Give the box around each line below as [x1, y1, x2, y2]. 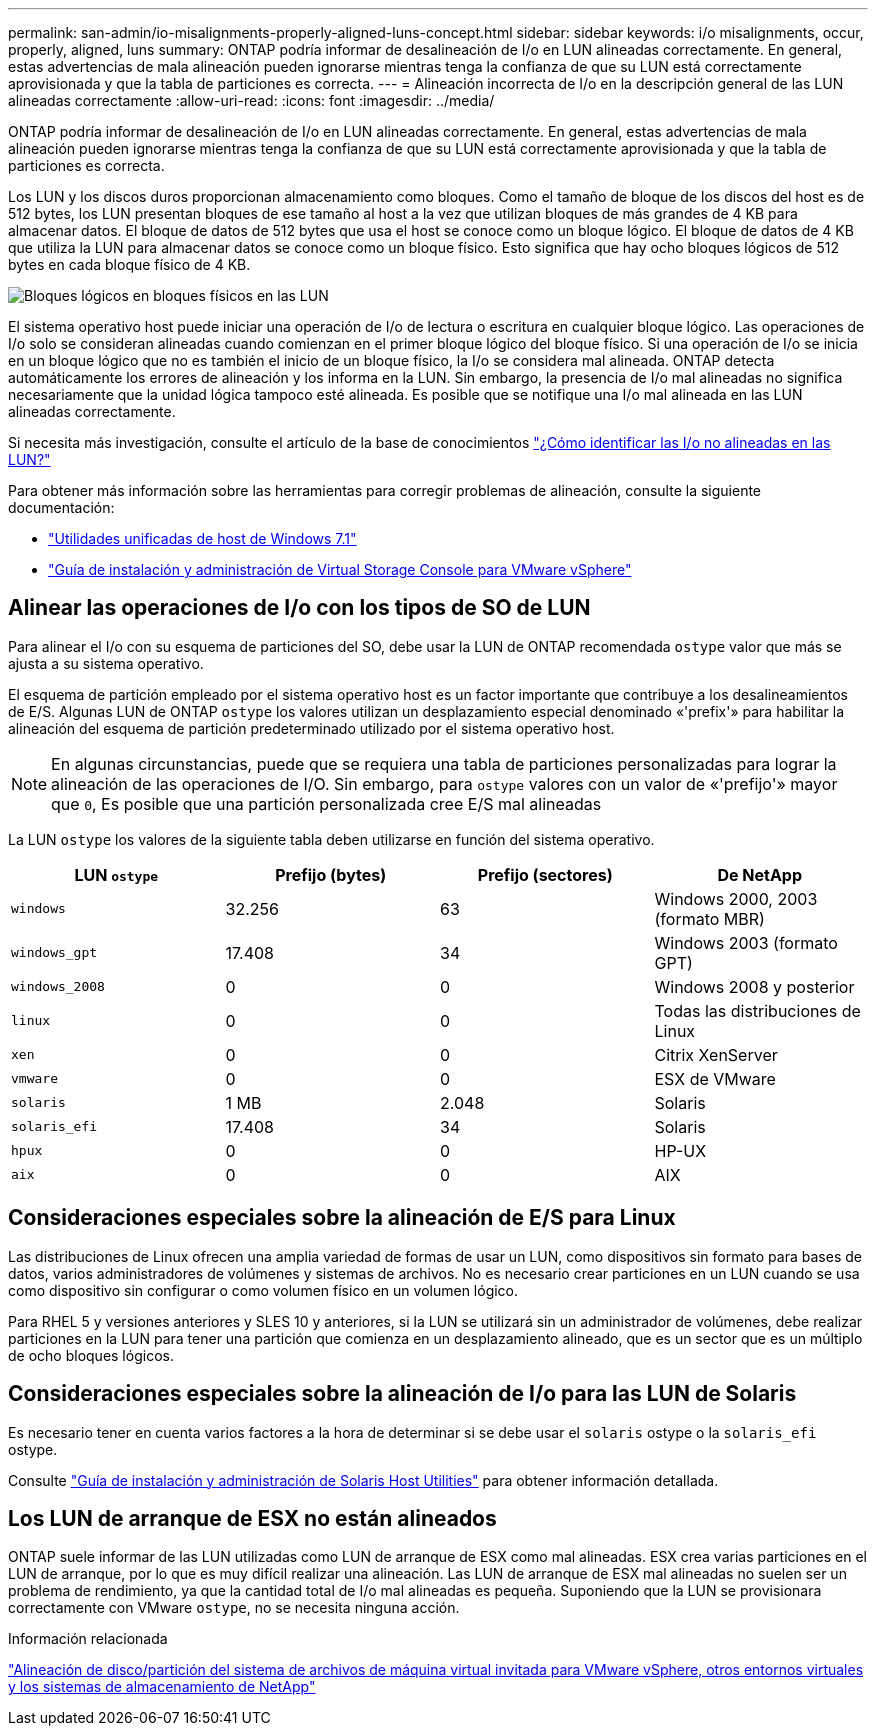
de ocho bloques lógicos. [8, 1346, 174, 1364]
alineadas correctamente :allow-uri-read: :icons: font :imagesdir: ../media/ [8, 92, 495, 109]
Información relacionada [8, 1630, 168, 1648]
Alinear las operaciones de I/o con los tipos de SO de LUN [8, 595, 591, 621]
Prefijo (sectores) [477, 864, 613, 885]
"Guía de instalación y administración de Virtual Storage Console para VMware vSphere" [48, 561, 632, 578]
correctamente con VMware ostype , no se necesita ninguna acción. [8, 1599, 460, 1617]
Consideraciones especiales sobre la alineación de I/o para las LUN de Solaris [8, 1381, 797, 1407]
